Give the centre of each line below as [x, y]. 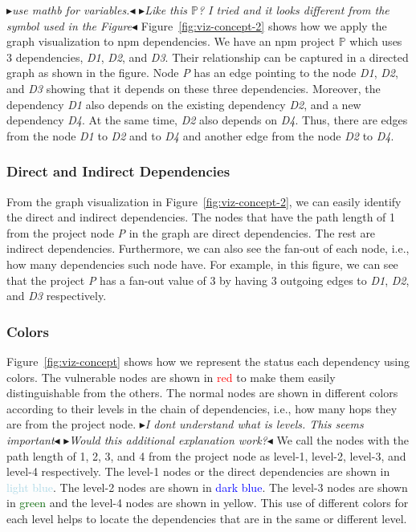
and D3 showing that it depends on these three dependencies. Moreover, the [194, 88]
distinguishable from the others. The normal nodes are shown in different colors [202, 393]
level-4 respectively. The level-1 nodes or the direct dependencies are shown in [198, 471]
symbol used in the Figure [69, 25]
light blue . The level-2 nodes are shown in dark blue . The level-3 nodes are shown [207, 487]
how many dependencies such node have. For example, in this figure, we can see [202, 264]
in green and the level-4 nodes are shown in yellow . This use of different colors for [208, 503]
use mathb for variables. [71, 10]
